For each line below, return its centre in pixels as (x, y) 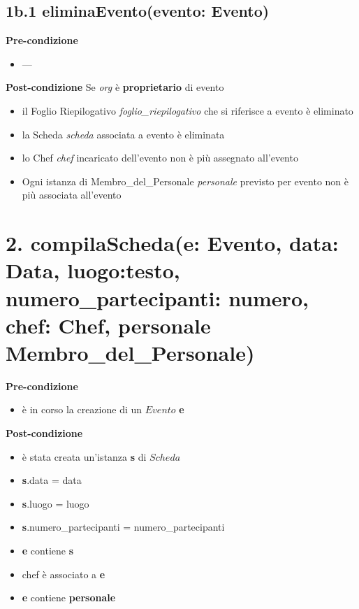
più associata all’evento (72, 195)
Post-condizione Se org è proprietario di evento (115, 87)
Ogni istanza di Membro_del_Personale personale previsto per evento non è (185, 181)
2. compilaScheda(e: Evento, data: (172, 243)
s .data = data (52, 480)
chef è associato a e (64, 574)
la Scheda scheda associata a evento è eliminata (123, 134)
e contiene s (48, 550)
